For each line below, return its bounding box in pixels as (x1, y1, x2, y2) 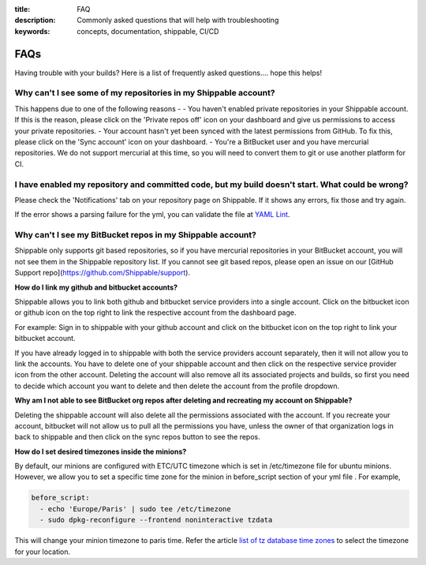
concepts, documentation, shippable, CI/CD (77, 26, 219, 36)
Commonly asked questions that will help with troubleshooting (77, 16, 279, 25)
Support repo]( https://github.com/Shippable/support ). (14, 268, 191, 278)
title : (14, 5, 31, 13)
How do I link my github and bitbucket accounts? (14, 282, 177, 292)
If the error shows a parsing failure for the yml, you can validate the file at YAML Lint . (14, 210, 290, 219)
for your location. (14, 547, 71, 556)
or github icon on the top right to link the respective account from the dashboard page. (14, 308, 297, 317)
